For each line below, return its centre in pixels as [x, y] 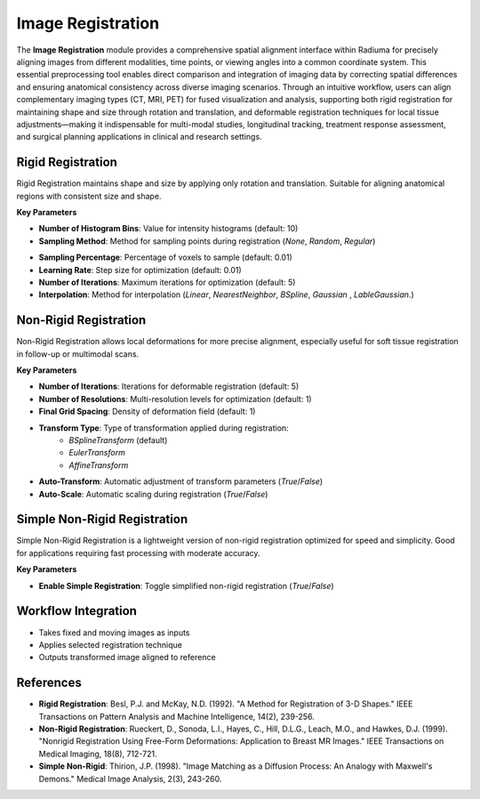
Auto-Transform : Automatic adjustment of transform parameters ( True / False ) [181, 481]
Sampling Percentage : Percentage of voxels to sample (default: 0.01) [165, 257]
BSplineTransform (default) [118, 440]
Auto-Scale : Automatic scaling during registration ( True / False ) [153, 494]
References [49, 683]
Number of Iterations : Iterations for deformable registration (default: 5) [169, 386]
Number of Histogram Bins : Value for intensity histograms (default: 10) [168, 229]
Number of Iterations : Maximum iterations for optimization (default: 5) [167, 282]
